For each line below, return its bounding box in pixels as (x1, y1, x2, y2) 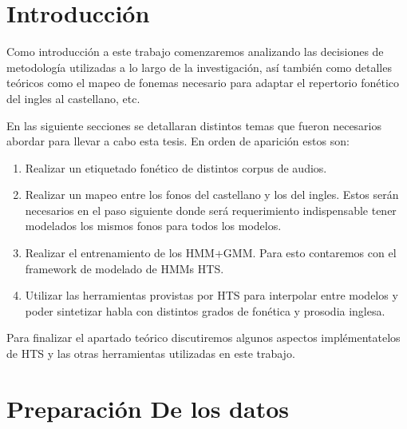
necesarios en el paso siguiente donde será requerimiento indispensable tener (25, 201, 397, 218)
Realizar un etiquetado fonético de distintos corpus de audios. (25, 159, 327, 176)
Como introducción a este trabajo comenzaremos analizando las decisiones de (6, 43, 384, 60)
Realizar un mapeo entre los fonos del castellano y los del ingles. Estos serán (25, 186, 399, 203)
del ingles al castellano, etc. (6, 89, 140, 106)
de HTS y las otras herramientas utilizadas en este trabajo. (6, 345, 295, 362)
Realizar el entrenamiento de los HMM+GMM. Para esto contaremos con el (25, 244, 397, 261)
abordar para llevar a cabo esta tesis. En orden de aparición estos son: (6, 133, 350, 149)
